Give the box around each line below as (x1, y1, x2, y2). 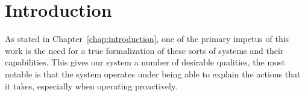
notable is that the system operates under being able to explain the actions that (5, 67, 301, 80)
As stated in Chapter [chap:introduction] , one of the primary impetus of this (5, 32, 289, 45)
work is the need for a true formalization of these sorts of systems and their (5, 44, 284, 56)
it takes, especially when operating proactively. (5, 79, 178, 92)
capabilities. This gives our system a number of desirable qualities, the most (5, 56, 286, 68)
